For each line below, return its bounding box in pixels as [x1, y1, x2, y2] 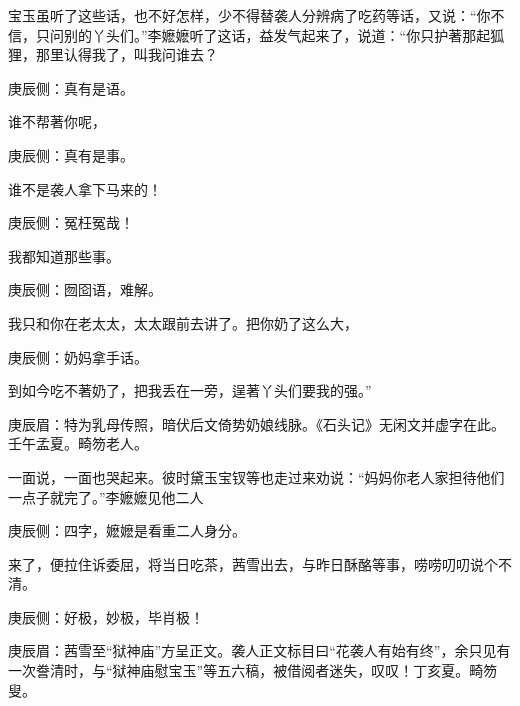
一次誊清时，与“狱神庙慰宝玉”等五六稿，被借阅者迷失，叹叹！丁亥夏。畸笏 [8, 660, 498, 681]
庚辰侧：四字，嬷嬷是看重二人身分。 [8, 520, 246, 541]
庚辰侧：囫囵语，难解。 [8, 279, 162, 300]
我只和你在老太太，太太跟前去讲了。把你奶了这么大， [8, 312, 358, 333]
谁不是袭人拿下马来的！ [8, 178, 162, 199]
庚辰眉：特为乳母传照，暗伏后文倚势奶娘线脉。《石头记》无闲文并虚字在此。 [8, 413, 505, 434]
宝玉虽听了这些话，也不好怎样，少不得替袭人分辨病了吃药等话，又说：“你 [8, 5, 491, 25]
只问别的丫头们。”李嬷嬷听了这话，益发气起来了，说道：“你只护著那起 [35, 24, 491, 45]
